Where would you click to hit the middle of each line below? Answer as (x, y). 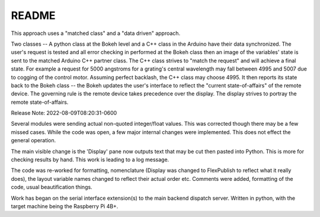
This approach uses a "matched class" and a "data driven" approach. (96, 33)
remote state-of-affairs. (40, 102)
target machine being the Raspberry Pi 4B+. (65, 206)
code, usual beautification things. (52, 187)
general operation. (33, 141)
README (33, 15)
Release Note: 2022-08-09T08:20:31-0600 (64, 113)
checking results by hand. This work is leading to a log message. (90, 159)
